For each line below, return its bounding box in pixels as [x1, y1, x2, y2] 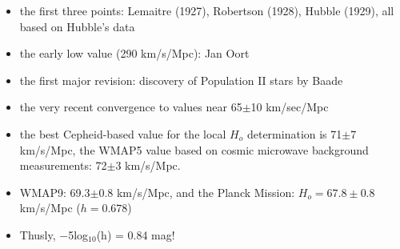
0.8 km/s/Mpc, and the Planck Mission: [98, 183, 295, 200]
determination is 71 [246, 125, 342, 142]
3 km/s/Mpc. [115, 157, 181, 174]
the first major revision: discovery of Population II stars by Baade [19, 71, 343, 88]
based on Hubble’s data [19, 18, 135, 34]
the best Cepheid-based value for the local [19, 125, 226, 142]
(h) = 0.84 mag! [96, 226, 175, 243]
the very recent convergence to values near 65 [19, 98, 242, 115]
